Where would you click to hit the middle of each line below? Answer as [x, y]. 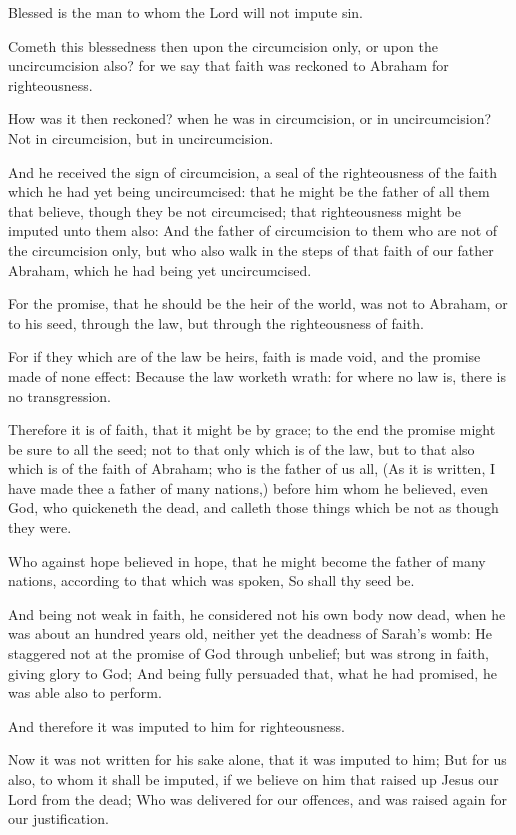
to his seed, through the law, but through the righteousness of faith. [216, 322]
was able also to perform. [85, 692]
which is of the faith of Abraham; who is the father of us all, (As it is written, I [252, 468]
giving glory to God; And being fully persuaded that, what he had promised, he [252, 672]
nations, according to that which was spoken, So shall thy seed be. [211, 580]
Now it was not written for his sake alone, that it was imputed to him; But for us [257, 759]
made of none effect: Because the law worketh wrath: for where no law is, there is [257, 375]
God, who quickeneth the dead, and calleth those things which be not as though [253, 507]
